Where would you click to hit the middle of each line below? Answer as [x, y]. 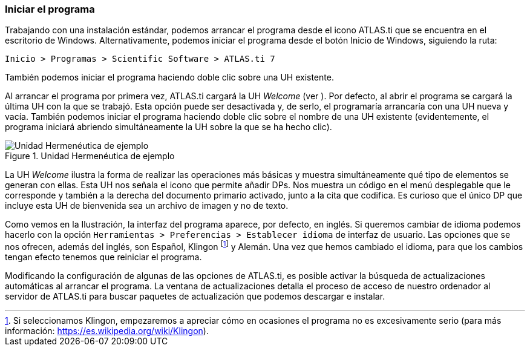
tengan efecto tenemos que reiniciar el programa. [103, 257]
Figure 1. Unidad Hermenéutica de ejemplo [90, 156]
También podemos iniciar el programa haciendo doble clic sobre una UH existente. [169, 77]
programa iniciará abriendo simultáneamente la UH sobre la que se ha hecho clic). [168, 127]
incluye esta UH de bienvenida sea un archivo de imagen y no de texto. [147, 206]
